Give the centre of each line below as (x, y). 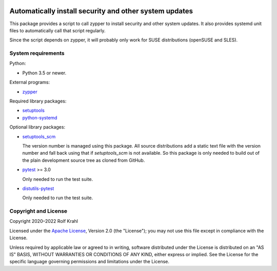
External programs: (30, 82)
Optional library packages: (37, 127)
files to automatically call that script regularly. (57, 30)
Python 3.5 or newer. (44, 73)
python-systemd (40, 117)
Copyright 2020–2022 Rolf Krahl (44, 221)
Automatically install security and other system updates (101, 11)
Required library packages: (38, 101)
